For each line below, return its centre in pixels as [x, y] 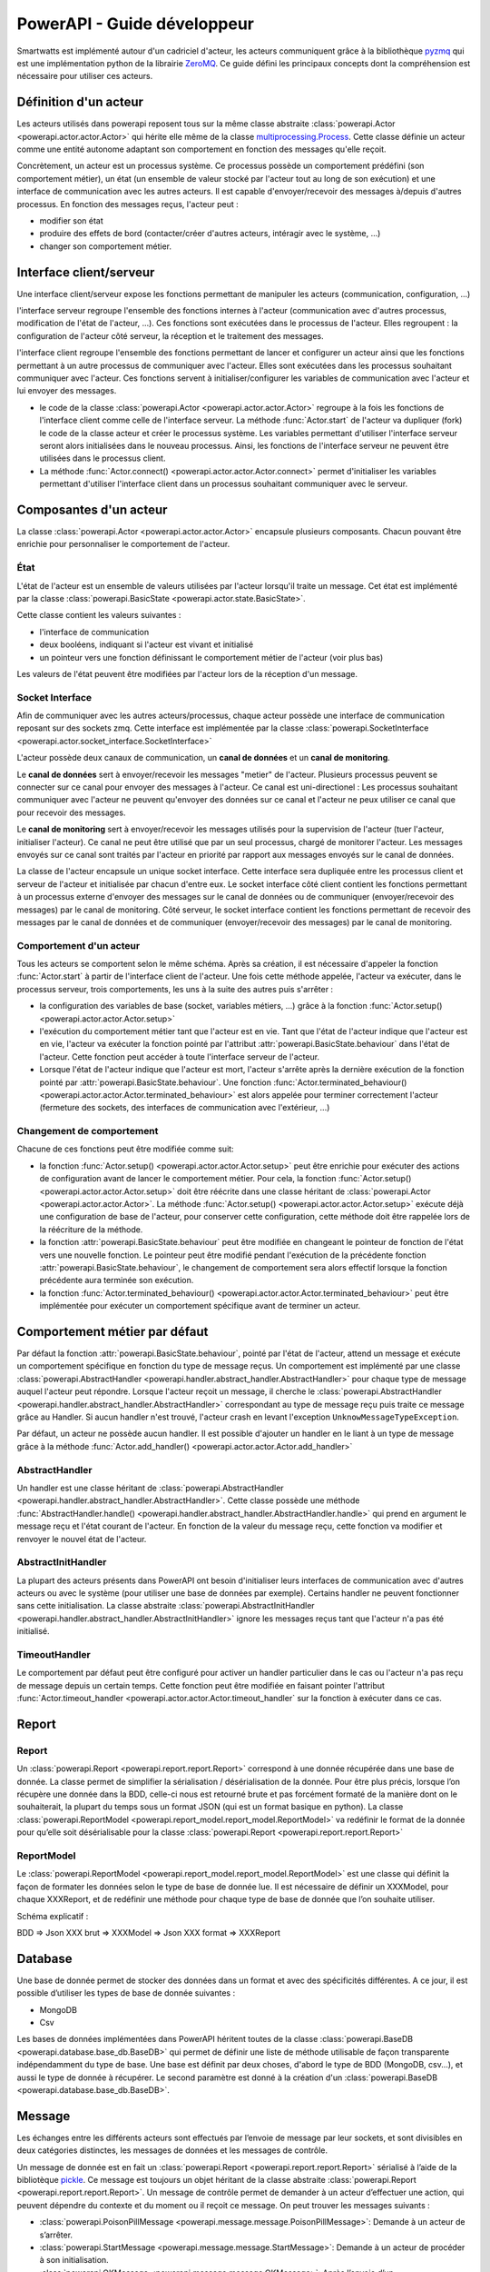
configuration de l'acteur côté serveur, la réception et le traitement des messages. [170, 335]
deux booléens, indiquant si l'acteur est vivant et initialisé [147, 644]
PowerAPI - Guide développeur [135, 24]
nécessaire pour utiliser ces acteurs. [85, 76]
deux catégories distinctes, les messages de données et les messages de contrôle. [172, 2150]
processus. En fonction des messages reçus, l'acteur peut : [128, 204]
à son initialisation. [74, 2260]
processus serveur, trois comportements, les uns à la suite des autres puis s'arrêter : [175, 989]
